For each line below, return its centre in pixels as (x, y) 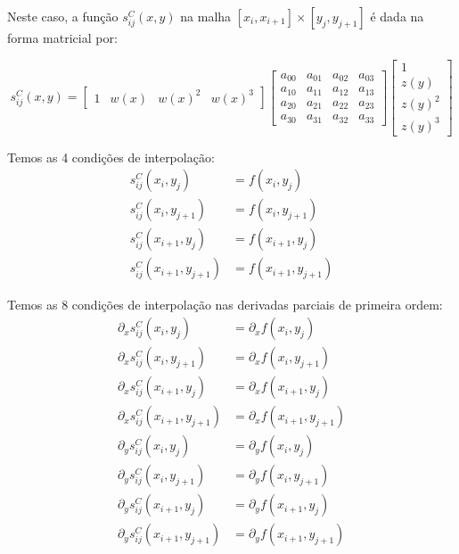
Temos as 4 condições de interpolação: (111, 157)
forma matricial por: (62, 37)
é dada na (397, 16)
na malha (206, 16)
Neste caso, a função (63, 16)
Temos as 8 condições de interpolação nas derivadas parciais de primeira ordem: (225, 305)
